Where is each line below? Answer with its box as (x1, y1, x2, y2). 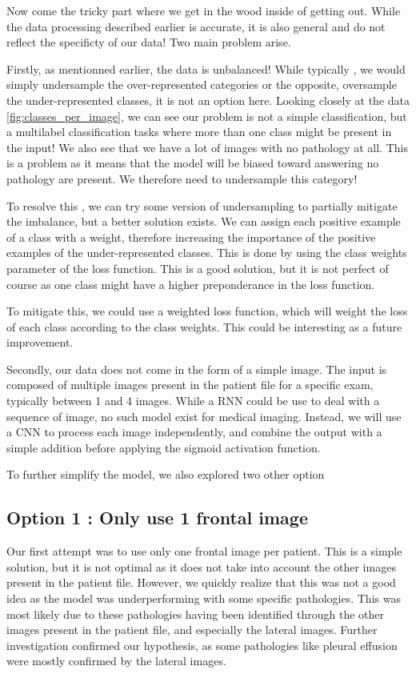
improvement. (6, 334, 74, 351)
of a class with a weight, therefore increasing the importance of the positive (6, 228, 376, 245)
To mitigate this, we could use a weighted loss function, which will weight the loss (6, 303, 408, 319)
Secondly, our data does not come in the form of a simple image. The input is (6, 360, 387, 377)
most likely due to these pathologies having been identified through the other (6, 605, 385, 622)
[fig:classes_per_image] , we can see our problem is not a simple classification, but (6, 107, 407, 124)
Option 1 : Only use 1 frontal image (6, 505, 308, 530)
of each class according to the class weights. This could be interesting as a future (6, 318, 402, 335)
